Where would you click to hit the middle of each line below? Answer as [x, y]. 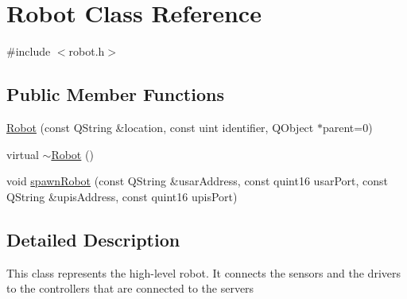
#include [29, 51]
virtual [23, 154]
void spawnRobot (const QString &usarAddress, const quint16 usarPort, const [197, 181]
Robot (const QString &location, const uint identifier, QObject [160, 127]
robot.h [87, 51]
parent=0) [347, 127]
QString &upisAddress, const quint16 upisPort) [122, 196]
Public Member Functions [115, 94]
